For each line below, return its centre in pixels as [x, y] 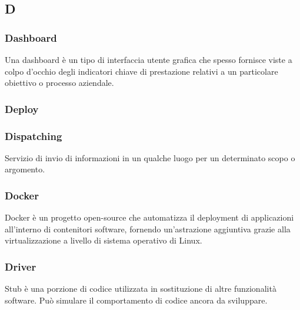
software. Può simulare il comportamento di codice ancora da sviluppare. [136, 300]
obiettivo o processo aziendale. [59, 83]
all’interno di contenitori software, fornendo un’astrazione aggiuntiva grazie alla [148, 229]
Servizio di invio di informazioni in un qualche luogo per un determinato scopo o [150, 157]
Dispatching [34, 136]
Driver [21, 266]
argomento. [25, 169]
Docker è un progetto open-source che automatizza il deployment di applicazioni [149, 217]
